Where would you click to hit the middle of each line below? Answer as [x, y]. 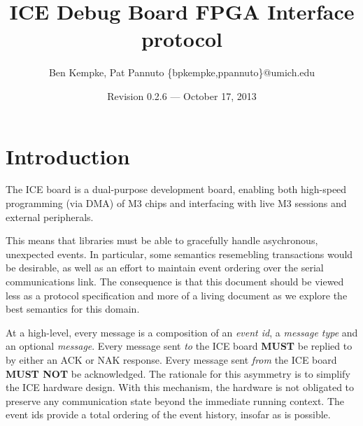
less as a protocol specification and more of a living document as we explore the [177, 295]
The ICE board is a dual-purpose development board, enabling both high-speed [176, 189]
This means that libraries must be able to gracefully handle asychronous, [162, 240]
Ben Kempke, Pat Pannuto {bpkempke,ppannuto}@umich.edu [182, 72]
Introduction [68, 156]
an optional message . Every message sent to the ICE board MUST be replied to [179, 346]
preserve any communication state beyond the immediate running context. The [175, 400]
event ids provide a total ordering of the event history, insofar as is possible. [168, 414]
